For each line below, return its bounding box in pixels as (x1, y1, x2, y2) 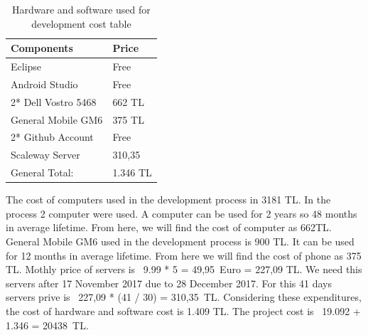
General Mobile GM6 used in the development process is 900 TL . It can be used (6, 233, 355, 248)
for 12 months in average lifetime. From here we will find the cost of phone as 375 (6, 248, 362, 262)
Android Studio (11, 76, 78, 91)
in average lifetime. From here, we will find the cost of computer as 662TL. (6, 220, 332, 235)
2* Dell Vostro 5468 (11, 94, 97, 109)
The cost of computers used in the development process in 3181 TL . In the (6, 192, 331, 207)
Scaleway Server (11, 147, 80, 162)
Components (11, 41, 73, 55)
